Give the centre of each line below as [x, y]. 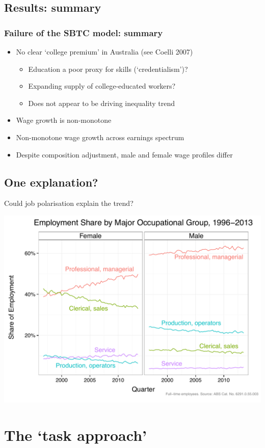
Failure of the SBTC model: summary [84, 32]
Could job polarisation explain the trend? [69, 203]
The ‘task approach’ [76, 434]
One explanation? [51, 182]
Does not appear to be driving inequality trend [102, 103]
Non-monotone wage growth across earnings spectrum [100, 137]
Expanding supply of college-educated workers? [102, 86]
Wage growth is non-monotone [64, 120]
